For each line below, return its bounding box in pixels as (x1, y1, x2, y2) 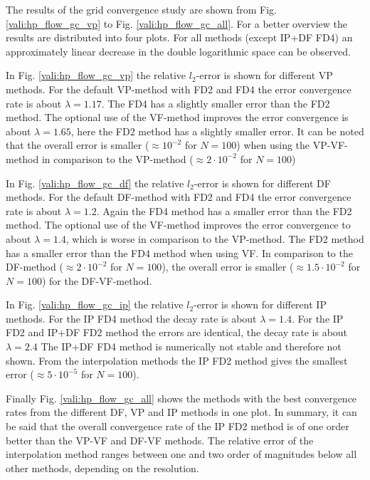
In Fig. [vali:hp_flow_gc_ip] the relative (6, 297, 184, 312)
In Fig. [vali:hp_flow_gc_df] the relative (6, 175, 184, 190)
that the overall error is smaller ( (6, 137, 149, 152)
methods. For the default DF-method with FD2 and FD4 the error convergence (6, 189, 351, 204)
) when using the (236, 137, 310, 152)
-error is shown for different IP (194, 297, 327, 312)
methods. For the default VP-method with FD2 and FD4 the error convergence (6, 81, 351, 96)
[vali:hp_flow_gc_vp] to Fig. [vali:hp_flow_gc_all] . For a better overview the (6, 16, 348, 31)
